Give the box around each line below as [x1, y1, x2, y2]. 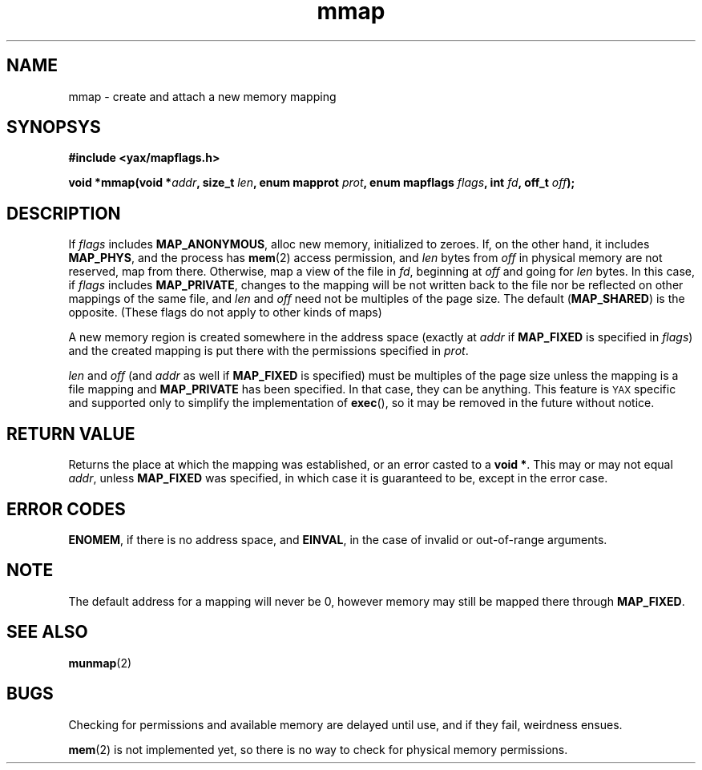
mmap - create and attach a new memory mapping [68, 89, 337, 103]
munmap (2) [68, 655, 132, 670]
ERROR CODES [6, 498, 126, 519]
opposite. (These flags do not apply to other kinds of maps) [68, 305, 382, 320]
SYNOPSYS [6, 117, 101, 138]
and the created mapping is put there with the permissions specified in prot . [68, 344, 469, 358]
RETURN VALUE [6, 423, 135, 444]
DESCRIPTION [6, 203, 121, 224]
